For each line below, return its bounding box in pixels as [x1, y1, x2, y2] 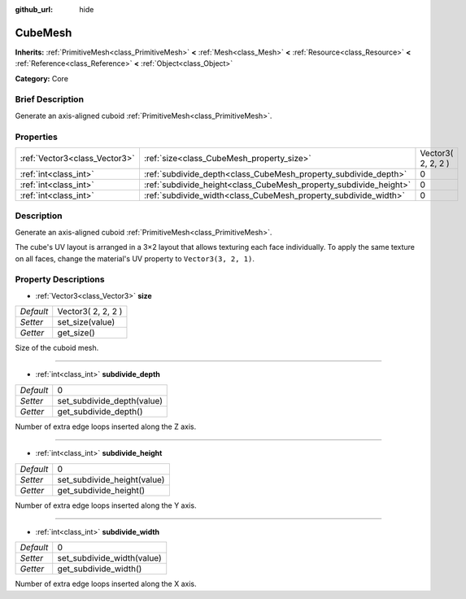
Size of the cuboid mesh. [15, 343, 99, 353]
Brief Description [15, 94, 85, 105]
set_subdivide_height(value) [57, 474, 165, 485]
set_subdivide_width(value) [57, 553, 162, 564]
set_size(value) [57, 317, 115, 328]
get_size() [57, 327, 95, 339]
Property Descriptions [15, 273, 105, 285]
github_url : [15, 5, 53, 14]
